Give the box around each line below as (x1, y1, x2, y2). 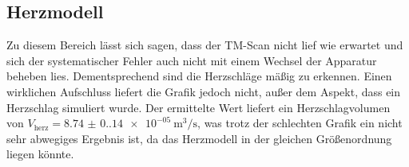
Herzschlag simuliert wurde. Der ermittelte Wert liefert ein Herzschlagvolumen (6, 99, 391, 115)
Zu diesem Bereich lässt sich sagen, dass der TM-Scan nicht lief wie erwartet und (6, 37, 403, 53)
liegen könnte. (6, 146, 74, 162)
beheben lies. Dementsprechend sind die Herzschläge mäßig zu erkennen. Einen (6, 68, 392, 84)
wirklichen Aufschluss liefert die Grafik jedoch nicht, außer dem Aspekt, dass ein (6, 83, 401, 99)
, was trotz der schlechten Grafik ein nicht (197, 115, 403, 131)
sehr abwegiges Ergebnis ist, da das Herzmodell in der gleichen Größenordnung (6, 130, 392, 146)
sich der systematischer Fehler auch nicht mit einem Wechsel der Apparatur (6, 52, 377, 68)
